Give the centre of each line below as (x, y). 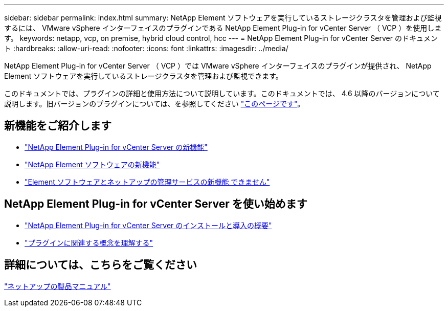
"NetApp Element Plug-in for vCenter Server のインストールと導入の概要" (148, 225)
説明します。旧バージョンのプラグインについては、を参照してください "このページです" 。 (154, 104)
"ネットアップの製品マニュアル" (58, 286)
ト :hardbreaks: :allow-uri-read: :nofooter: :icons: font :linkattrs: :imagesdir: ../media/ (146, 48)
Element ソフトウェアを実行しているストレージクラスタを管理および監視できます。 (143, 76)
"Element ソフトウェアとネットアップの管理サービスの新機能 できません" (147, 182)
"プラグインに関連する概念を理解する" (89, 242)
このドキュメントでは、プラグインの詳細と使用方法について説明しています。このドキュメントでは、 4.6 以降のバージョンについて (222, 93)
